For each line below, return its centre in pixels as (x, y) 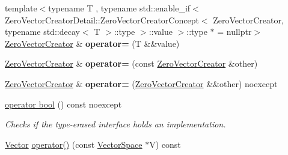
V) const (165, 144)
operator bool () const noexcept (63, 104)
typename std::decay (42, 32)
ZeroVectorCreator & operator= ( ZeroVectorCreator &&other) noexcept (141, 83)
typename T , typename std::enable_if (119, 8)
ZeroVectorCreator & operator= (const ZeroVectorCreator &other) (131, 63)
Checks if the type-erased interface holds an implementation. (115, 124)
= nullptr (234, 32)
